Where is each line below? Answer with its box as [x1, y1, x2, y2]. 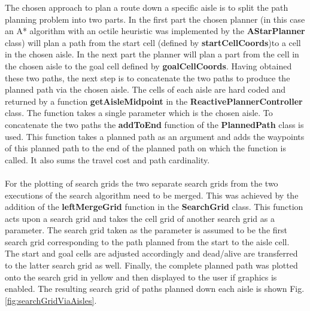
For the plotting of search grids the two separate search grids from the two [5, 176, 278, 189]
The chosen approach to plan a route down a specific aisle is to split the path [5, 1, 288, 13]
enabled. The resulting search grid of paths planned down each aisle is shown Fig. [5, 282, 305, 295]
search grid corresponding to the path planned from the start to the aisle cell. [5, 235, 290, 248]
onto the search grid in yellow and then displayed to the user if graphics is [5, 270, 277, 283]
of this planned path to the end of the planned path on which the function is [5, 142, 286, 154]
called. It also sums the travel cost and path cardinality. [5, 153, 210, 166]
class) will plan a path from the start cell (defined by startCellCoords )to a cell [5, 36, 301, 48]
